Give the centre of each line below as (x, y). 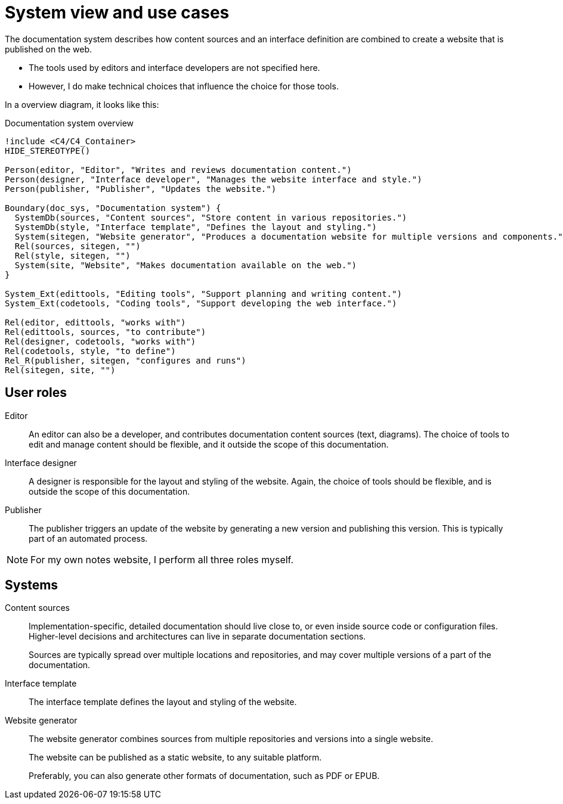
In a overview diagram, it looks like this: (82, 104)
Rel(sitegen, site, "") (60, 370)
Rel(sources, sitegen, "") (78, 246)
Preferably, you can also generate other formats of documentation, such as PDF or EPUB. (204, 776)
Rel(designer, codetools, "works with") (100, 341)
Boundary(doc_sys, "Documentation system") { (113, 208)
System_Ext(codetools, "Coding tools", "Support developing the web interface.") (201, 303)
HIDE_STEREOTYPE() (48, 150)
